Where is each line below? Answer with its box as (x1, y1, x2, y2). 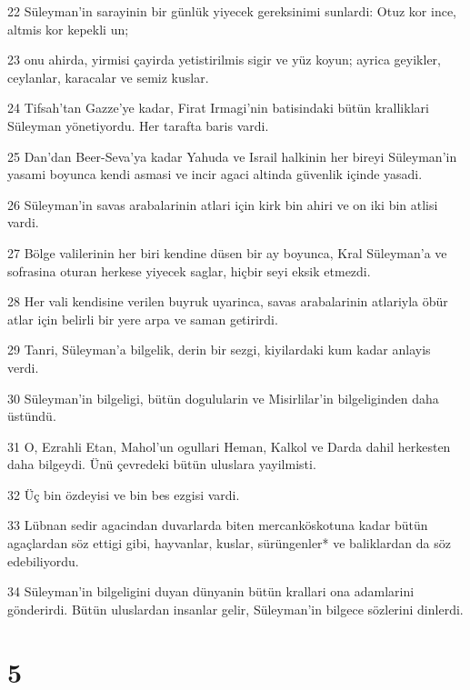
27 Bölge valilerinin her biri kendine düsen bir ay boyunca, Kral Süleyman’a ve (7, 243, 447, 262)
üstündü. (7, 406, 56, 425)
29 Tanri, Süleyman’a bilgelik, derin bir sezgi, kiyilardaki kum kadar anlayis (7, 340, 431, 359)
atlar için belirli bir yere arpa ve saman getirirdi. (7, 309, 278, 328)
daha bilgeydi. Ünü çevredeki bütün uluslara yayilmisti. (7, 455, 316, 474)
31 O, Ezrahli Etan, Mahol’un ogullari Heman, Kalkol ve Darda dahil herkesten (7, 436, 451, 455)
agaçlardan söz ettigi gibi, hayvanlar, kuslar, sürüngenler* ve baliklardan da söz (7, 534, 451, 553)
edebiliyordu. (7, 551, 79, 570)
